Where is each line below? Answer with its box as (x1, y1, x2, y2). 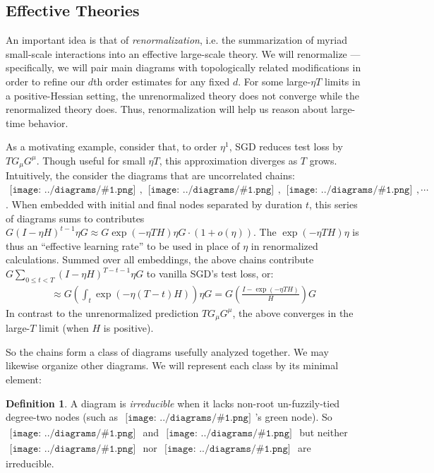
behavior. (28, 115, 68, 130)
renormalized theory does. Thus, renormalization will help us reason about (6, 102, 328, 116)
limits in (325, 73, 361, 88)
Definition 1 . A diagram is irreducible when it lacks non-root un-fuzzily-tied (6, 395, 340, 410)
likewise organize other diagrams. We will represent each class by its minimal (6, 358, 339, 373)
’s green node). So (255, 409, 332, 424)
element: (6, 372, 42, 387)
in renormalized (251, 238, 318, 253)
